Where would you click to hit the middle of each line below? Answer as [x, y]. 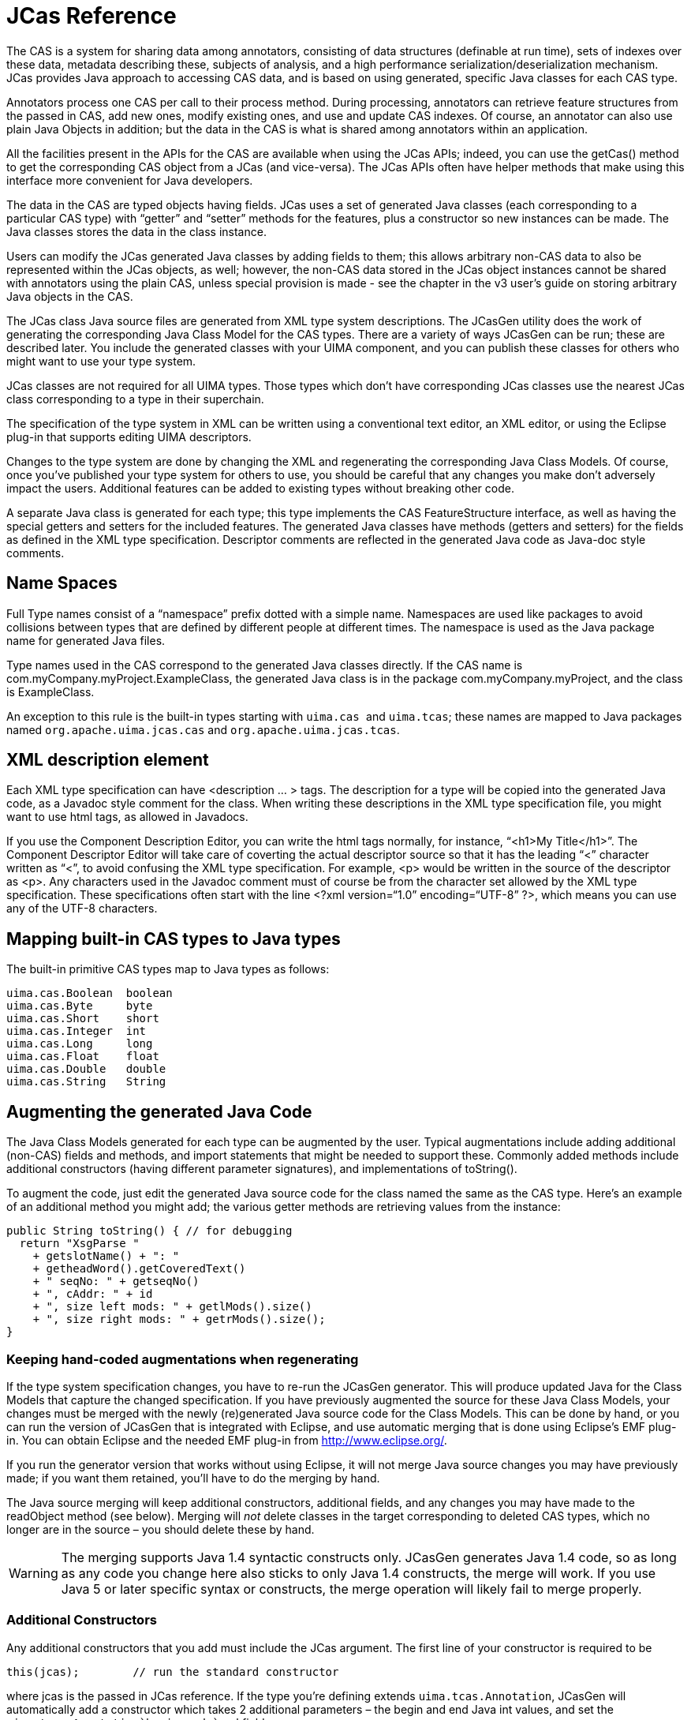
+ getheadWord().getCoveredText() [139, 1269]
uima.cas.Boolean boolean [90, 993]
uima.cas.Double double [86, 1069]
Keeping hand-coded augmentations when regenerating [183, 1359]
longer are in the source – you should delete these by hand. [161, 1529]
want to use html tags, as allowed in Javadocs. [127, 817]
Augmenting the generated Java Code [159, 1111]
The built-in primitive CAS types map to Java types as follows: [168, 969]
